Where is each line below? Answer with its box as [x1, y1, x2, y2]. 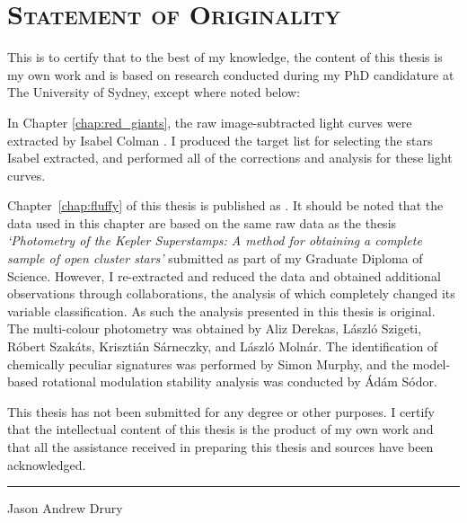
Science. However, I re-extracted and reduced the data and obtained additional [7, 266, 441, 285]
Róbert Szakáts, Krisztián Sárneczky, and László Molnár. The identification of [7, 337, 438, 356]
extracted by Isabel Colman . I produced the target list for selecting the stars [7, 130, 433, 149]
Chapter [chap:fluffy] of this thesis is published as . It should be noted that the [7, 196, 444, 215]
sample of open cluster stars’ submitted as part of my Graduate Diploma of [7, 249, 423, 268]
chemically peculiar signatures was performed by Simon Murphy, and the [7, 354, 409, 373]
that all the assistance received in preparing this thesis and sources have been [7, 438, 434, 456]
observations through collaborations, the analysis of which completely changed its [7, 284, 455, 303]
